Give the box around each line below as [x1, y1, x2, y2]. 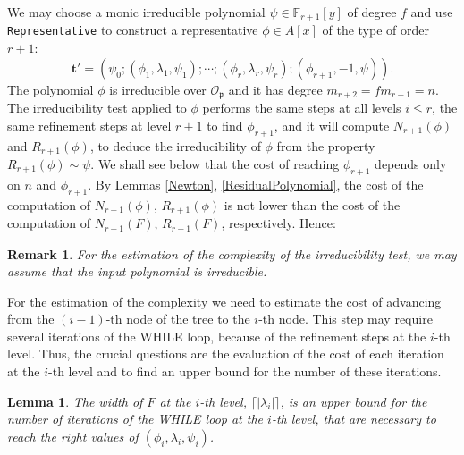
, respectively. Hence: [221, 214, 336, 232]
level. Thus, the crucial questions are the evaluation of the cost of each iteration [7, 344, 444, 363]
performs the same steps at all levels [202, 98, 401, 117]
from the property [276, 136, 375, 155]
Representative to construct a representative [7, 21, 258, 39]
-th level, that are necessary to [271, 409, 436, 428]
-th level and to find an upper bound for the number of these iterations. [48, 362, 442, 381]
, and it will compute [274, 115, 390, 134]
